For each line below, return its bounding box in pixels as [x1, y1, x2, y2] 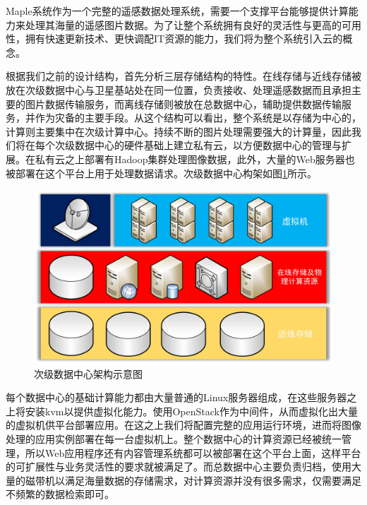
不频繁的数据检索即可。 [6, 487, 114, 501]
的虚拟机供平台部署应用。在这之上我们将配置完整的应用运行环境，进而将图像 [6, 417, 361, 432]
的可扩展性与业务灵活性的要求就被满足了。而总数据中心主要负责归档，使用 [6, 459, 351, 474]
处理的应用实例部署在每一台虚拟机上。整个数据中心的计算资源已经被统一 [6, 432, 342, 446]
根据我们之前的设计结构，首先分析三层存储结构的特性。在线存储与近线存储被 [6, 69, 361, 83]
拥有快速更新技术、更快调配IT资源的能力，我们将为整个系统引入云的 [25, 31, 343, 46]
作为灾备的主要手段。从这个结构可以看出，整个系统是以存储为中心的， [35, 110, 361, 125]
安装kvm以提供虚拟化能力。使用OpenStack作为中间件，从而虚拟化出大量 [25, 403, 358, 418]
